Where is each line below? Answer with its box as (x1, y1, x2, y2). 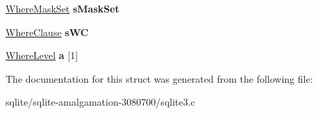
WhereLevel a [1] (6, 48, 78, 63)
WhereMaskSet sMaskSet (6, 1, 119, 15)
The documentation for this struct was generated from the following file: (6, 71, 313, 85)
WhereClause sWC (6, 24, 89, 39)
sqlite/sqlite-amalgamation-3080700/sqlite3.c (6, 95, 195, 109)
